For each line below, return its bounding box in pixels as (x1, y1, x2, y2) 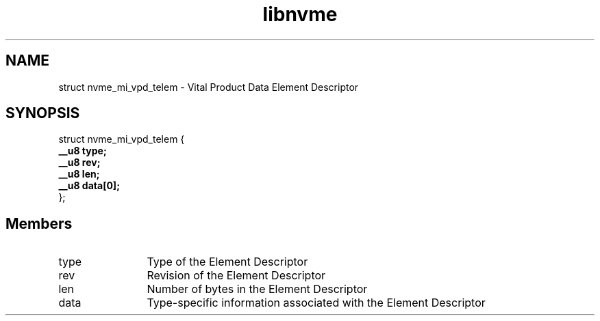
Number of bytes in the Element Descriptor (147, 282, 368, 296)
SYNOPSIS (5, 104, 80, 122)
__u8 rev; (58, 156, 101, 169)
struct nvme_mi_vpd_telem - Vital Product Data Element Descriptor (58, 81, 359, 93)
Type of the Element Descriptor (147, 255, 308, 269)
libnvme (262, 3, 338, 26)
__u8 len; (58, 168, 100, 180)
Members (5, 214, 73, 232)
